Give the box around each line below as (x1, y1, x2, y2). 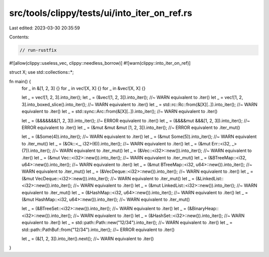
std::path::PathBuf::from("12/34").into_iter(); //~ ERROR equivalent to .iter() (21, 227, 175, 233)
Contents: (9, 34, 29, 40)
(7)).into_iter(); (21, 147, 52, 154)
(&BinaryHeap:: (187, 206, 219, 212)
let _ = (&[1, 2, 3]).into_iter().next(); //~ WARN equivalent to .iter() (21, 236, 154, 242)
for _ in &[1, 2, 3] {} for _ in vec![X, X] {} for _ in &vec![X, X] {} (21, 85, 146, 92)
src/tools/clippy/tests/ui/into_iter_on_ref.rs (9, 7, 192, 18)
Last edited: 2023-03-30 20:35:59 (9, 25, 80, 31)
